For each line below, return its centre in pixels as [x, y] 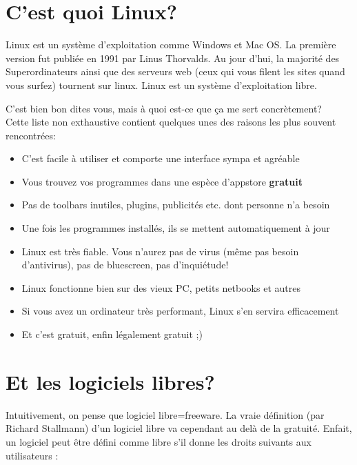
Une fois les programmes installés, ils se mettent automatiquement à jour [176, 228]
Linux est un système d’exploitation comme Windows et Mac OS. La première [171, 44]
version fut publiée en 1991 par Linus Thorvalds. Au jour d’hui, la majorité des [173, 58]
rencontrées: [31, 135]
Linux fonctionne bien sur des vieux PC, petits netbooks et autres [161, 287]
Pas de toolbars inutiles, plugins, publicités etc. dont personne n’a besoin [176, 205]
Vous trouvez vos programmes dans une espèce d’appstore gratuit [162, 181]
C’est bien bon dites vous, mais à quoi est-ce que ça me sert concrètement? [164, 108]
